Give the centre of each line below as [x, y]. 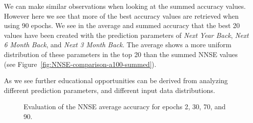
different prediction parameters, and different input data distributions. [110, 90]
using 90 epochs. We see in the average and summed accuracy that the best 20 [122, 25]
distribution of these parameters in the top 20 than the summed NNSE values [121, 54]
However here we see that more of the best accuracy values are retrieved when [121, 15]
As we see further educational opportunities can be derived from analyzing [116, 80]
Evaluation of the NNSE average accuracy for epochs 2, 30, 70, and [125, 107]
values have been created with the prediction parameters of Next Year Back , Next [126, 35]
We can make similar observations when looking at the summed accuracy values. [125, 6]
